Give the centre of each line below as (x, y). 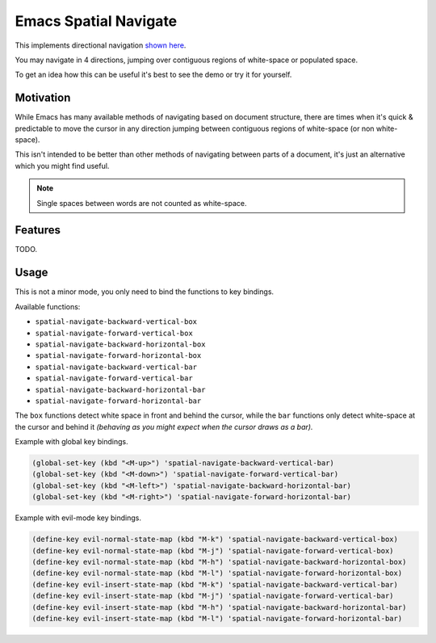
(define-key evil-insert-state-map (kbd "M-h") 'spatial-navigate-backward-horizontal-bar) (219, 607)
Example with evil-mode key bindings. (78, 518)
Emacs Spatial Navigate (96, 21)
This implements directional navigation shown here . (101, 45)
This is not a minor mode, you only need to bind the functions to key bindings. (145, 292)
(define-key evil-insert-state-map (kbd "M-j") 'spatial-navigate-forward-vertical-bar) (213, 596)
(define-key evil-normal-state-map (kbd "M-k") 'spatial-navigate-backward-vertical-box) (215, 540)
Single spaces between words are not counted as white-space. (142, 203)
